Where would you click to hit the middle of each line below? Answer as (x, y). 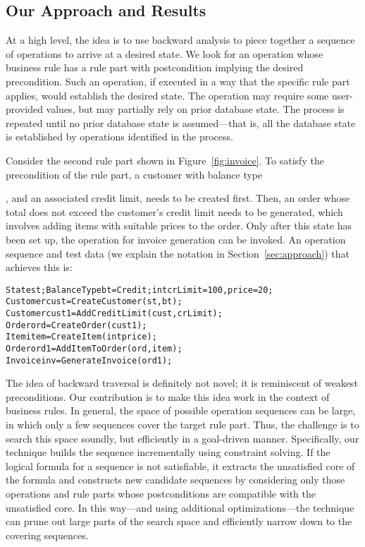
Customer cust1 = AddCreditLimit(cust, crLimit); (114, 314)
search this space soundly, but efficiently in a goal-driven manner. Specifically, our (182, 438)
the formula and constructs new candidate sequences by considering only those (175, 480)
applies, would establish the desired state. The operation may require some (167, 95)
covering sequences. (47, 535)
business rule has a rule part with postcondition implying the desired (155, 67)
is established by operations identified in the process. (119, 137)
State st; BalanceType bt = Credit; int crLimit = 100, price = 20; (140, 290)
